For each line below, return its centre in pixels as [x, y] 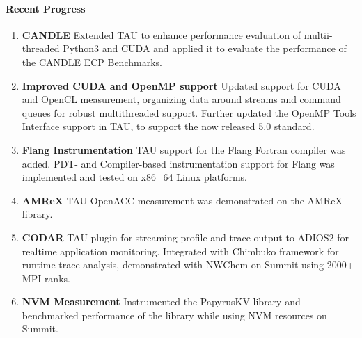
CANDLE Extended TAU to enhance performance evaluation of [162, 34]
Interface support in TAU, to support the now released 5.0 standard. [168, 126]
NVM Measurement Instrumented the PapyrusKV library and [161, 301]
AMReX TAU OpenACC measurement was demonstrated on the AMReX [182, 200]
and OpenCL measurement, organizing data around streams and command [181, 99]
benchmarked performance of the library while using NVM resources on [174, 315]
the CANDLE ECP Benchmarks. [92, 62]
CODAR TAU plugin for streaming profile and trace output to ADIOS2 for [185, 237]
